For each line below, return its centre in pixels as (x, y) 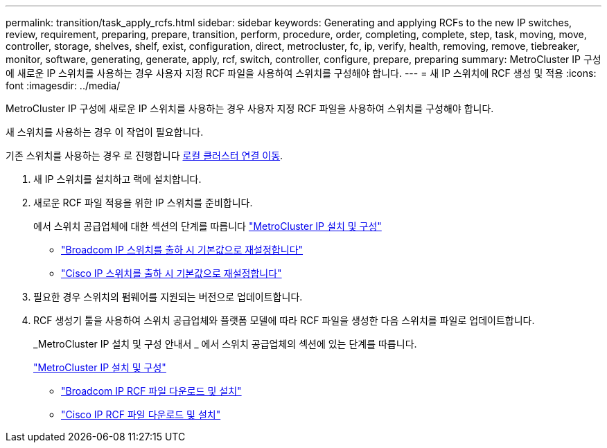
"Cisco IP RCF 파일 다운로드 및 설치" (141, 414)
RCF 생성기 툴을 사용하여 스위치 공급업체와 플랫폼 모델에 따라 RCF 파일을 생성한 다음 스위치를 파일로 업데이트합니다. (284, 320)
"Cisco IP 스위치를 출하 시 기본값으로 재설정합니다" (171, 273)
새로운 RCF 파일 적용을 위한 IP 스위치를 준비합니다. (143, 203)
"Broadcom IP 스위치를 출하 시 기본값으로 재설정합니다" (182, 250)
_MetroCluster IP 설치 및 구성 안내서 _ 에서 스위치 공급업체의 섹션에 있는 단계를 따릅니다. (225, 344)
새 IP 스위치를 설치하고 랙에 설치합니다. (117, 179)
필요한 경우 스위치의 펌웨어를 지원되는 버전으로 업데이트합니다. (168, 297)
